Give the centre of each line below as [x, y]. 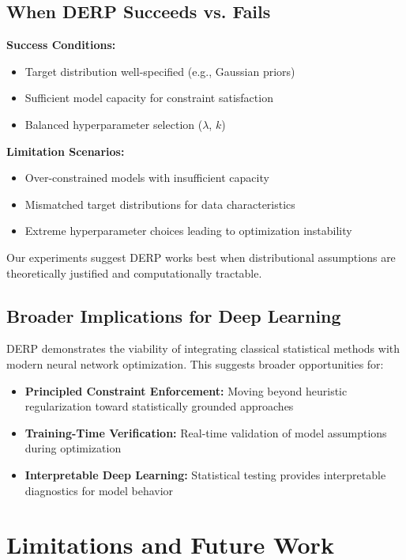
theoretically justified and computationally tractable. [134, 272]
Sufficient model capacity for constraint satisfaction [149, 98]
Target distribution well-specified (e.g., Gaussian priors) [160, 71]
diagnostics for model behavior [99, 490]
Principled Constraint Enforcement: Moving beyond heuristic [186, 390]
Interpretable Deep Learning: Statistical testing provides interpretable [205, 474]
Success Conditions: [61, 45]
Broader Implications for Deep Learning [174, 315]
